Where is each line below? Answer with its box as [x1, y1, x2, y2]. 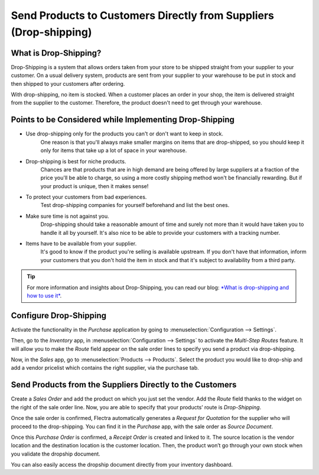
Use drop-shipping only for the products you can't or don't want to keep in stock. [25, 130, 224, 137]
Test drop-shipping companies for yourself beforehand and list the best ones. [40, 202, 230, 209]
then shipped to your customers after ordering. [11, 80, 125, 87]
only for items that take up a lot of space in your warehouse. [40, 147, 187, 154]
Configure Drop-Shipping [11, 311, 106, 321]
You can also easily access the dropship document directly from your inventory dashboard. [11, 461, 233, 468]
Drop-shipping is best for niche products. [25, 157, 126, 165]
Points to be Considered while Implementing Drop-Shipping [11, 115, 235, 125]
